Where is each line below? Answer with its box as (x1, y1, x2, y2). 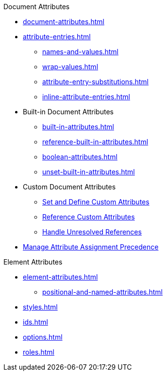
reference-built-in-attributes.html (42, 138, 149, 146)
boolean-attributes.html (42, 153, 117, 161)
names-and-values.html (42, 47, 118, 56)
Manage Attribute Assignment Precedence (23, 243, 159, 251)
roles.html (23, 348, 54, 356)
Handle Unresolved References (42, 228, 142, 236)
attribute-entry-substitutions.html (42, 78, 149, 86)
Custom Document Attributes (23, 183, 116, 191)
